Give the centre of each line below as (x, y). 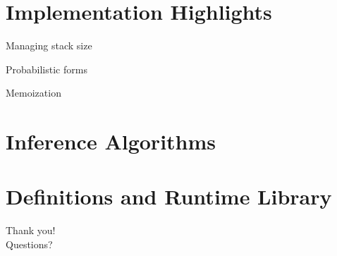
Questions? (29, 244)
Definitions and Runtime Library (169, 196)
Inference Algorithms (111, 141)
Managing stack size (49, 45)
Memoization (33, 93)
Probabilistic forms (47, 69)
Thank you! (31, 230)
